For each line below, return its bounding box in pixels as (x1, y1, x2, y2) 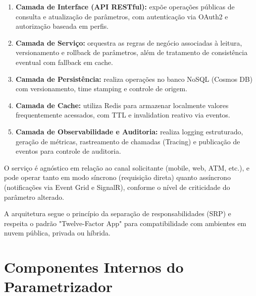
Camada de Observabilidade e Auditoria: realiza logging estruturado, (15, 126, 243, 136)
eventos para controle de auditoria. (15, 146, 121, 156)
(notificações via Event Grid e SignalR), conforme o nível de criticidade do (4, 181, 230, 192)
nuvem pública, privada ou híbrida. (4, 228, 110, 238)
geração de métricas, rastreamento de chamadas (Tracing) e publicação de (15, 136, 240, 146)
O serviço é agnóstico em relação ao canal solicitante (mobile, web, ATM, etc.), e (4, 162, 250, 173)
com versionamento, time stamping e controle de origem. (15, 83, 188, 94)
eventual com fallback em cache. (15, 57, 113, 67)
